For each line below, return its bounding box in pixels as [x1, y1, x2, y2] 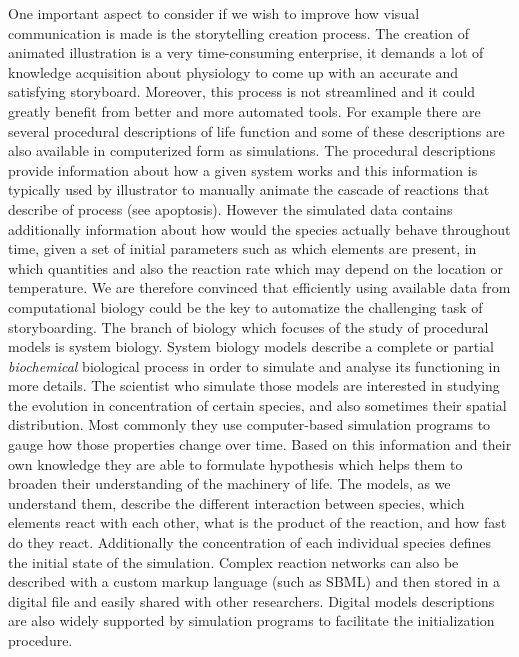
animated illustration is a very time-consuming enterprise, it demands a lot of [8, 42, 484, 63]
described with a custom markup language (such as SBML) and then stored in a [8, 571, 501, 592]
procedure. [8, 630, 73, 650]
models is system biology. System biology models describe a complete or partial [8, 336, 494, 357]
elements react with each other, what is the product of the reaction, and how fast [8, 512, 507, 533]
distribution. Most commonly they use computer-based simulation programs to [8, 414, 491, 435]
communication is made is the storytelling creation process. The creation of [8, 22, 469, 43]
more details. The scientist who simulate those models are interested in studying [8, 375, 500, 396]
